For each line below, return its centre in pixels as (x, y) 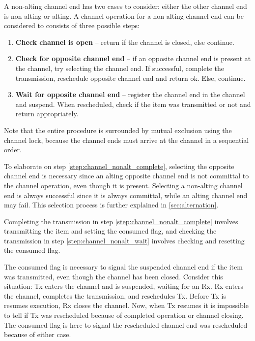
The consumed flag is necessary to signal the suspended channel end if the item (123, 267)
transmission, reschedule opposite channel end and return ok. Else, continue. (130, 78)
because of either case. (38, 334)
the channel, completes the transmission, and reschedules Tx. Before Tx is (115, 295)
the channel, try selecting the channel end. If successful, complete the (120, 68)
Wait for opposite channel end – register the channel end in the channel (130, 94)
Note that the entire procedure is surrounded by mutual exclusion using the (118, 130)
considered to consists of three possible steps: (72, 25)
